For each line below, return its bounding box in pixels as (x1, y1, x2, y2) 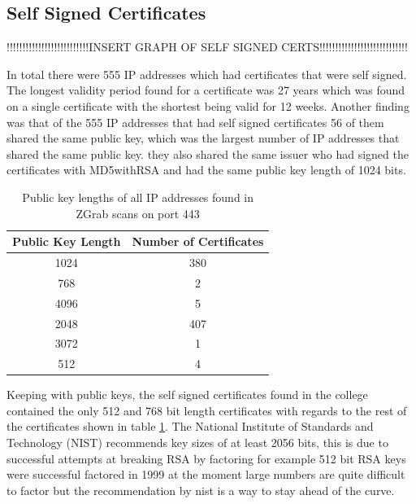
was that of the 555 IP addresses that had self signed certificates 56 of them (6, 113, 384, 130)
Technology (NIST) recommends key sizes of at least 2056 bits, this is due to (6, 434, 388, 451)
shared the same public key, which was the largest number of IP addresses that (6, 129, 400, 147)
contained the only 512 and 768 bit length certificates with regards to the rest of (6, 401, 407, 419)
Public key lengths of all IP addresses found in (22, 188, 254, 205)
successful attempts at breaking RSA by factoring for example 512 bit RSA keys (6, 449, 406, 467)
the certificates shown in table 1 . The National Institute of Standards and (6, 418, 374, 435)
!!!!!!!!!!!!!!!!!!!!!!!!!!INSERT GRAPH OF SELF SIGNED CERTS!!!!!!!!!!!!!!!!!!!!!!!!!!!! (6, 38, 408, 55)
